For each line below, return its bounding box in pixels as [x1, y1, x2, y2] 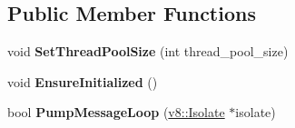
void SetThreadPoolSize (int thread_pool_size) [7, 42, 289, 61]
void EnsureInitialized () [7, 72, 158, 91]
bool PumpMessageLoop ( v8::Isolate [7, 103, 225, 122]
